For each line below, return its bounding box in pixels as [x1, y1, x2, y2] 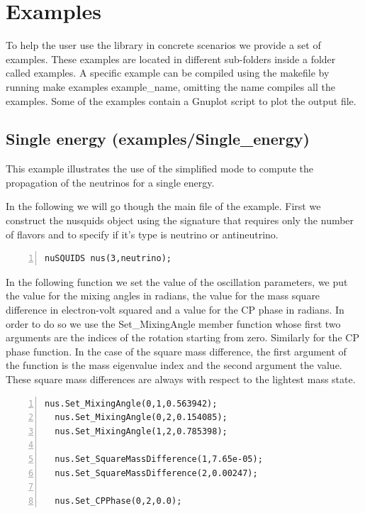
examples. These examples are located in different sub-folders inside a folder [6, 51, 336, 66]
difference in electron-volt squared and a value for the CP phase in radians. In [6, 302, 344, 317]
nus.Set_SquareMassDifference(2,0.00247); [55, 468, 258, 478]
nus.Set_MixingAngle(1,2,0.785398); [55, 426, 228, 436]
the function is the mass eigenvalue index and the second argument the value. [6, 358, 342, 373]
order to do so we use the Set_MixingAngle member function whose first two [6, 316, 341, 331]
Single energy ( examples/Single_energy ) [6, 128, 310, 150]
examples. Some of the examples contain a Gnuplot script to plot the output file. [6, 93, 356, 108]
